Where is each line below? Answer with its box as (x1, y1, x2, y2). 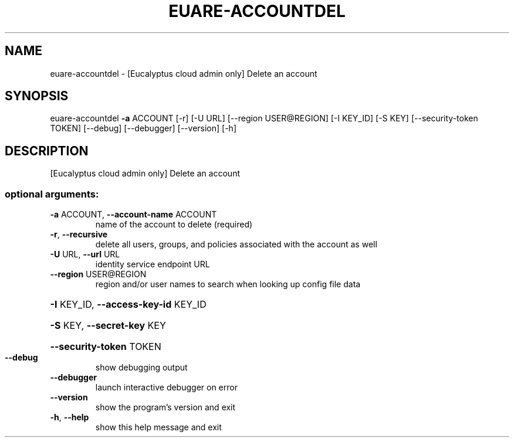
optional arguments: (5, 188, 99, 200)
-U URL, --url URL (50, 249, 120, 260)
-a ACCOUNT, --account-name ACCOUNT (50, 209, 217, 220)
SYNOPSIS (5, 89, 69, 104)
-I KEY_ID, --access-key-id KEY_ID (50, 298, 207, 311)
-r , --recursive (50, 229, 108, 240)
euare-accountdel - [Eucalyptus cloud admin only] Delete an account (50, 68, 317, 79)
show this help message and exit (95, 422, 222, 433)
